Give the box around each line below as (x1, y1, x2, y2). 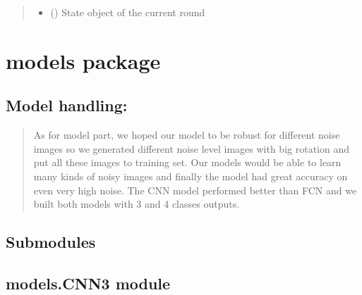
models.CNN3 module (6, 272, 171, 294)
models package (6, 46, 161, 75)
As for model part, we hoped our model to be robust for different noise (33, 127, 340, 142)
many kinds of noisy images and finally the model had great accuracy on (33, 168, 348, 183)
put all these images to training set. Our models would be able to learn (33, 155, 342, 170)
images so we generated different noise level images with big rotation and (33, 141, 349, 156)
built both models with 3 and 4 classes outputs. (33, 196, 240, 211)
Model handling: (6, 94, 128, 116)
